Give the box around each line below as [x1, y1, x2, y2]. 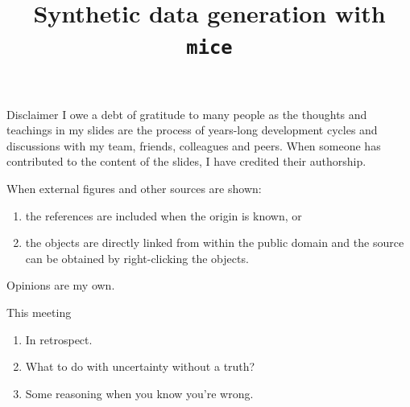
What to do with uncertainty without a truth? [25, 358, 255, 375]
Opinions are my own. [6, 277, 115, 294]
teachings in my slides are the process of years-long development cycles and [6, 121, 378, 138]
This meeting [6, 304, 72, 321]
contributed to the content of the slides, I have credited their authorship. [6, 153, 367, 170]
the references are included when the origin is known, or [25, 207, 302, 224]
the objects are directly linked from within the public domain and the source [25, 234, 404, 251]
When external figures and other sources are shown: [6, 180, 262, 197]
